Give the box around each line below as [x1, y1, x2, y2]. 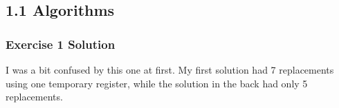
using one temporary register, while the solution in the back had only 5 [6, 76, 308, 90]
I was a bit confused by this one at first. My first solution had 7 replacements [6, 63, 334, 76]
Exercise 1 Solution [6, 35, 116, 52]
